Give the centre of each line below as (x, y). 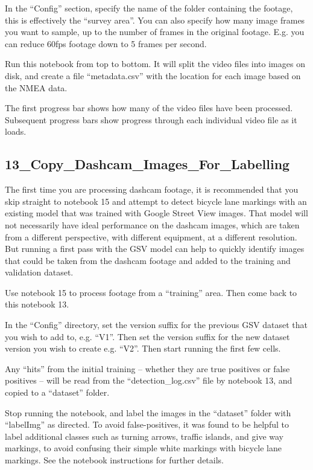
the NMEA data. (36, 87)
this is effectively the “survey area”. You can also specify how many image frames (155, 20)
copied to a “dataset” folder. (57, 392)
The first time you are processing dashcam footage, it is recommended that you (152, 189)
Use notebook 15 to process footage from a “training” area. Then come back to (151, 292)
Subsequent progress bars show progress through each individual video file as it (151, 119)
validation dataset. (39, 272)
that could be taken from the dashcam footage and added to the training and (148, 260)
